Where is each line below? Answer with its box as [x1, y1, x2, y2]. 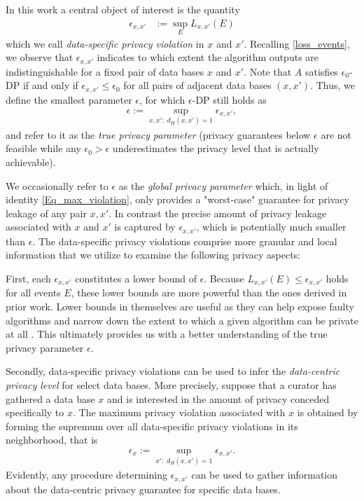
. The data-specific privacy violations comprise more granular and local [32, 233, 337, 248]
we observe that [6, 50, 73, 64]
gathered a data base [6, 391, 95, 406]
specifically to [6, 405, 64, 420]
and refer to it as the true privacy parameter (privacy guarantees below [6, 127, 311, 142]
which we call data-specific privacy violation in [6, 36, 204, 50]
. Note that [244, 64, 292, 78]
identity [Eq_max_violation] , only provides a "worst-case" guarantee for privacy [6, 192, 350, 207]
